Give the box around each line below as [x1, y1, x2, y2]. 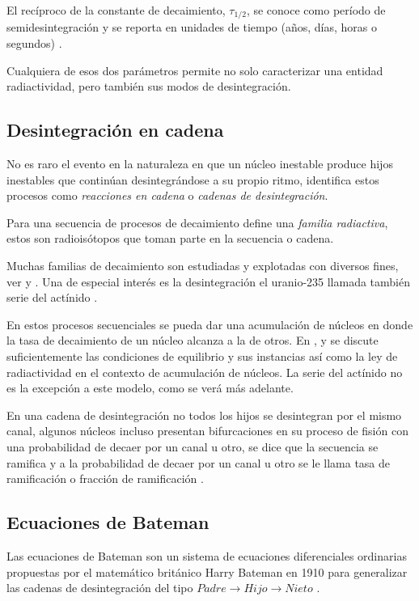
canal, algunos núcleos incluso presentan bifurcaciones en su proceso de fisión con [6, 422, 408, 439]
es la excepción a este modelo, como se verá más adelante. [6, 379, 294, 396]
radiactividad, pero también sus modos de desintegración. [6, 78, 291, 95]
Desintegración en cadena [6, 117, 224, 142]
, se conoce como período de [246, 2, 386, 18]
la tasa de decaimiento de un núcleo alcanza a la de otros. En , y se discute [6, 332, 379, 349]
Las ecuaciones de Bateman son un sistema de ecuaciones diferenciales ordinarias [6, 547, 407, 564]
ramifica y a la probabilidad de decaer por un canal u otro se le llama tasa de [6, 454, 391, 471]
